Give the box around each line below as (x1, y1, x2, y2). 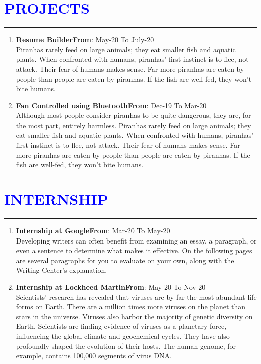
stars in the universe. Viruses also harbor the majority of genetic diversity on (16, 311, 253, 321)
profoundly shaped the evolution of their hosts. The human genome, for (16, 340, 236, 351)
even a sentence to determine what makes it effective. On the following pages (16, 245, 252, 256)
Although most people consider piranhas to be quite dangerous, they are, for (16, 110, 251, 120)
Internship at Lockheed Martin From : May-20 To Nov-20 (16, 281, 206, 292)
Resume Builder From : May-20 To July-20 (16, 34, 154, 45)
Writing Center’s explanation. (16, 265, 107, 275)
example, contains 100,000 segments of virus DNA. (16, 350, 172, 361)
